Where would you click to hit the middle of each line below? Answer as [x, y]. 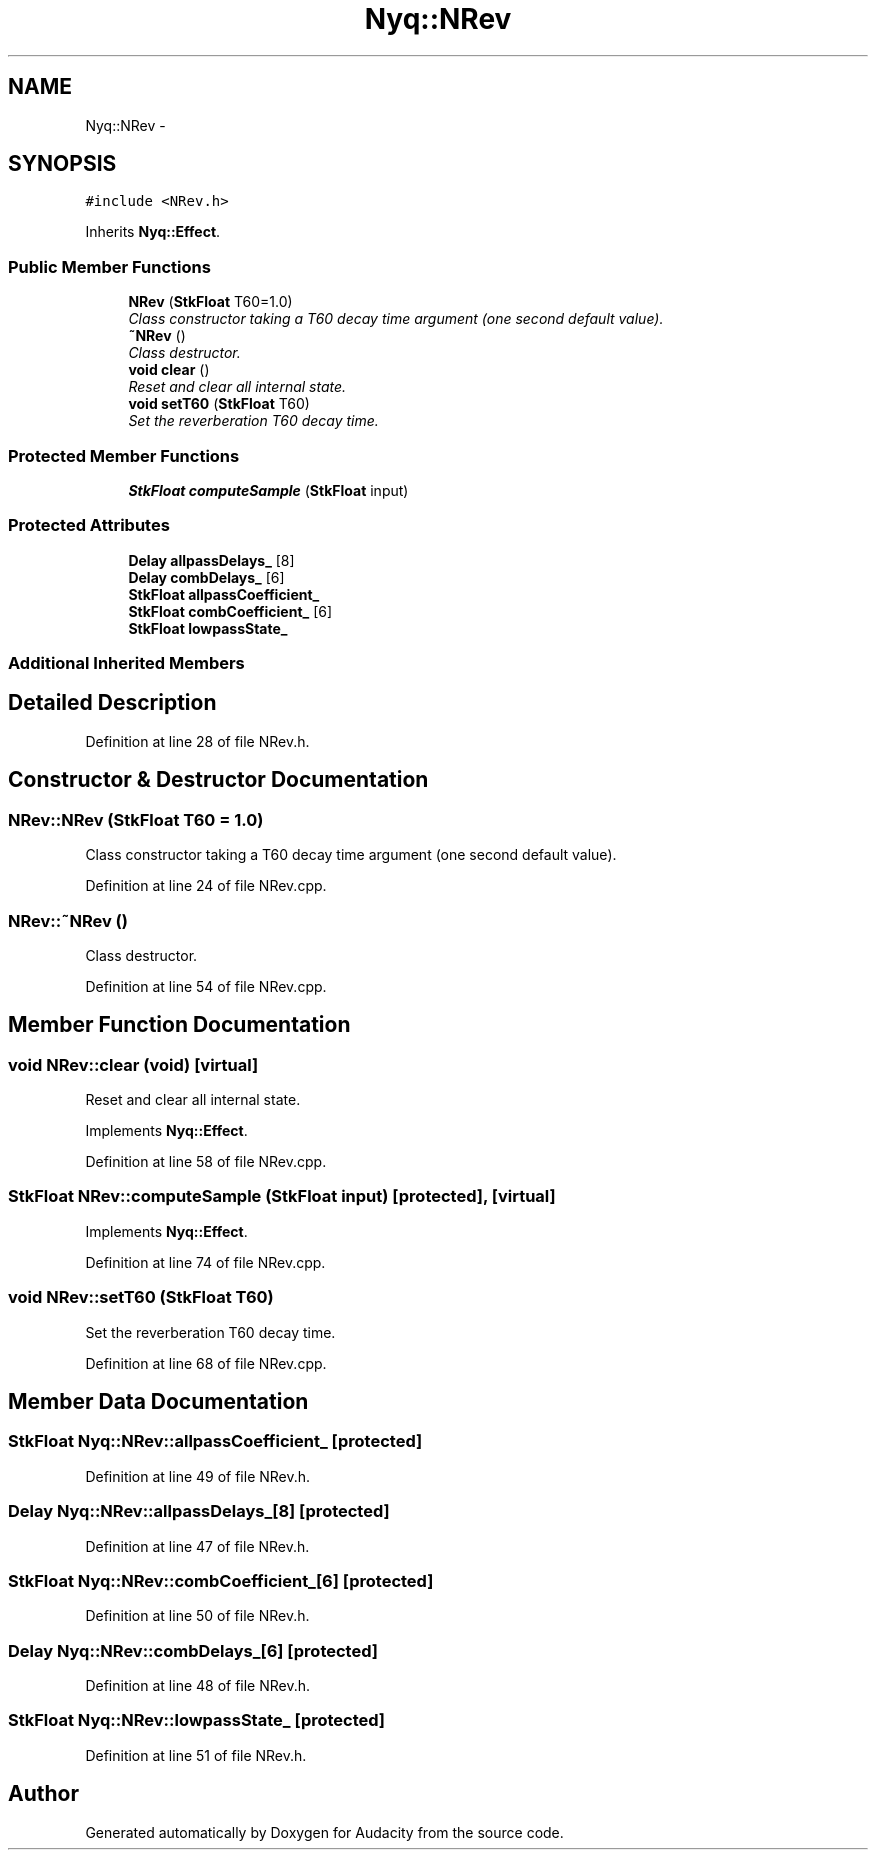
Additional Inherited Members [126, 663]
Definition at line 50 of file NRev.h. [197, 1616]
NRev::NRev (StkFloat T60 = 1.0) [136, 819]
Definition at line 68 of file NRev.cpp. [206, 1363]
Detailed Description [112, 703]
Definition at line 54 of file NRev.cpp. [206, 986]
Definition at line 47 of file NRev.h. [197, 1546]
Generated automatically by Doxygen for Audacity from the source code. [324, 1832]
